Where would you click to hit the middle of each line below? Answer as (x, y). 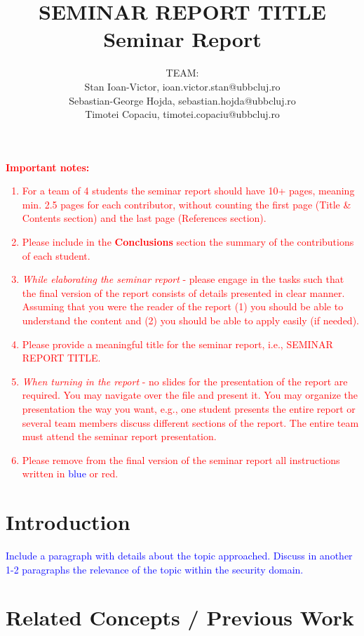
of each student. (56, 255)
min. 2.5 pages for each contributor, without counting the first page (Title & (187, 204)
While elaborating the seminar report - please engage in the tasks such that (183, 279)
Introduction (68, 522)
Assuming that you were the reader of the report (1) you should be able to (183, 306)
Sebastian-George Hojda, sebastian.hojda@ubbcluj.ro (182, 100)
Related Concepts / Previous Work (180, 617)
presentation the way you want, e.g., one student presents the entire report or (189, 409)
